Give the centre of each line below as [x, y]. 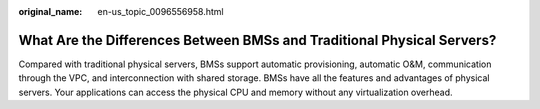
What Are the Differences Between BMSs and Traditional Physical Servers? [257, 40]
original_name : [50, 11]
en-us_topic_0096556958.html [160, 11]
